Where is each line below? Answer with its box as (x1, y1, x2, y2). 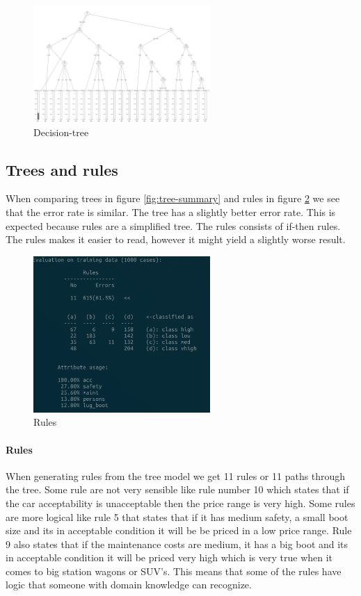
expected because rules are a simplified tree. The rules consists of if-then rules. (6, 218, 341, 233)
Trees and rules (6, 158, 118, 180)
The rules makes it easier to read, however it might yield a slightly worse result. (6, 232, 346, 247)
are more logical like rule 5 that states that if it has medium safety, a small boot (6, 509, 348, 524)
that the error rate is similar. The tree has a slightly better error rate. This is (6, 204, 336, 219)
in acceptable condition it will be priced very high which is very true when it (6, 550, 333, 565)
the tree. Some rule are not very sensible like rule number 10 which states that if (6, 482, 349, 497)
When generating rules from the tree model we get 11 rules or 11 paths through (6, 468, 346, 483)
